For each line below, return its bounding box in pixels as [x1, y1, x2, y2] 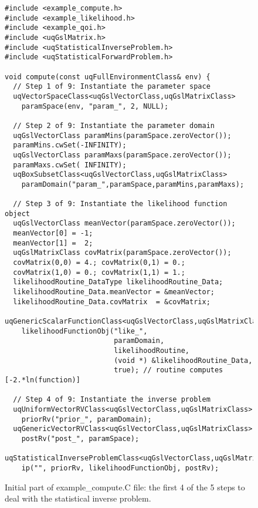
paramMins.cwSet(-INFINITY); [13, 141, 127, 150]
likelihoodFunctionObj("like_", [21, 327, 148, 335]
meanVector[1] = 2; [13, 238, 93, 247]
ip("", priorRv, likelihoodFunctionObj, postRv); [21, 463, 219, 472]
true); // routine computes [114, 366, 223, 375]
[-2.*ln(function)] [5, 375, 80, 384]
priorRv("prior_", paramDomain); [21, 415, 152, 423]
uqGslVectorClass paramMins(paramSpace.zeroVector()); [13, 131, 232, 140]
